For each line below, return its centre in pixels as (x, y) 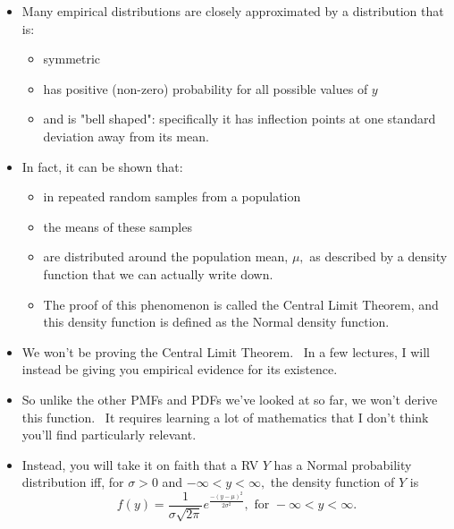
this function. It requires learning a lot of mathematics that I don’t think (225, 417)
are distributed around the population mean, (166, 256)
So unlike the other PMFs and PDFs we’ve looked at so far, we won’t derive (230, 399)
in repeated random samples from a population (172, 196)
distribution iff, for (73, 482)
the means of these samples (118, 226)
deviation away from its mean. (126, 136)
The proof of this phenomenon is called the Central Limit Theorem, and (241, 304)
